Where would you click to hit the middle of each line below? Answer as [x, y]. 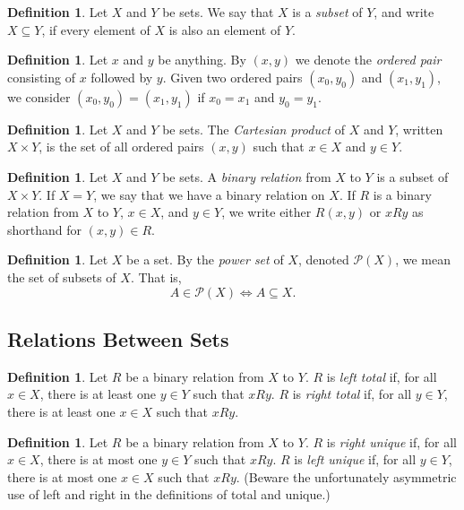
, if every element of [96, 29]
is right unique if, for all [391, 441]
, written [419, 129]
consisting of [41, 77]
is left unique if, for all [355, 459]
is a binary [402, 194]
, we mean [423, 259]
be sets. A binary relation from [247, 176]
